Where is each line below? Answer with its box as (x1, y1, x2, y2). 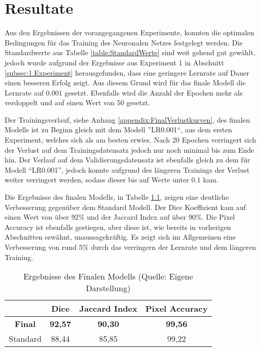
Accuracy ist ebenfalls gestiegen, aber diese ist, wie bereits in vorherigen (5, 221, 231, 232)
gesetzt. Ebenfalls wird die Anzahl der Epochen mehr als (64, 87, 243, 98)
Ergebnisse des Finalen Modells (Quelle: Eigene (23, 270, 193, 283)
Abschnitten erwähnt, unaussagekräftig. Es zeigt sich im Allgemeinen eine (5, 231, 236, 242)
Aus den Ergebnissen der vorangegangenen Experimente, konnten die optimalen (5, 27, 254, 38)
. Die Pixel (202, 212, 235, 222)
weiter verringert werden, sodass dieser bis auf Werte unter (5, 174, 189, 185)
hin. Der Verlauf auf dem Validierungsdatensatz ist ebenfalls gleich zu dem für (5, 154, 250, 165)
